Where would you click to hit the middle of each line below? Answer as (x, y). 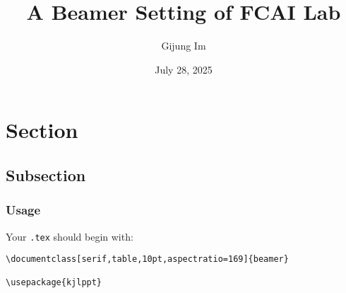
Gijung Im (184, 46)
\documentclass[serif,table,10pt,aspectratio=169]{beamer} (147, 259)
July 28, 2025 (184, 69)
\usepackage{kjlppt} (54, 283)
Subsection (46, 174)
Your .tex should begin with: (70, 236)
